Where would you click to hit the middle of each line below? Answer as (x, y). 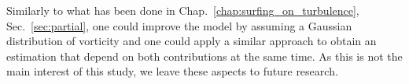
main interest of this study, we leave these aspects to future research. (172, 71)
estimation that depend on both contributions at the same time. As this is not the (204, 56)
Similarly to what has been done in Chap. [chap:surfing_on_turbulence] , (183, 10)
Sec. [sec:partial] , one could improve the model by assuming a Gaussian (179, 25)
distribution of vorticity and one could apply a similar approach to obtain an (192, 41)
